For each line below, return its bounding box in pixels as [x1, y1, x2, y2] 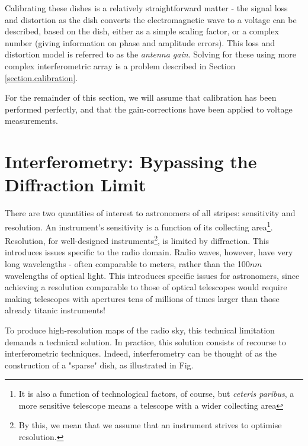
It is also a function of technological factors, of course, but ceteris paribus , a [18, 387, 294, 400]
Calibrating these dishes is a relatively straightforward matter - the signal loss [5, 2, 288, 14]
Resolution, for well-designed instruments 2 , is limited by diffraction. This [5, 233, 269, 246]
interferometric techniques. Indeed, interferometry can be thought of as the [5, 347, 277, 360]
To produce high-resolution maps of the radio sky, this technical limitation [5, 323, 275, 336]
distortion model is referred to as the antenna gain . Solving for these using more [5, 48, 296, 60]
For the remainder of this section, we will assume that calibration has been [5, 91, 277, 104]
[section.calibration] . [5, 71, 78, 84]
